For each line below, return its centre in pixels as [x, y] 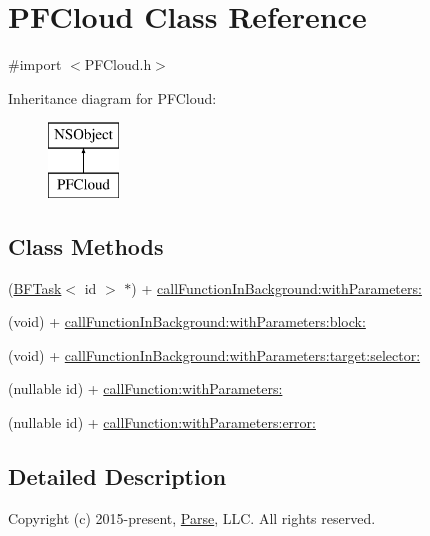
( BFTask [35, 287]
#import [35, 64]
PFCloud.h [118, 64]
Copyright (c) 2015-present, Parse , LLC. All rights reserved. [192, 517]
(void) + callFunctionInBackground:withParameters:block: [187, 321]
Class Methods [86, 245]
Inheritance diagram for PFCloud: [112, 97]
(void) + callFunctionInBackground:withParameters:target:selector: [214, 354]
